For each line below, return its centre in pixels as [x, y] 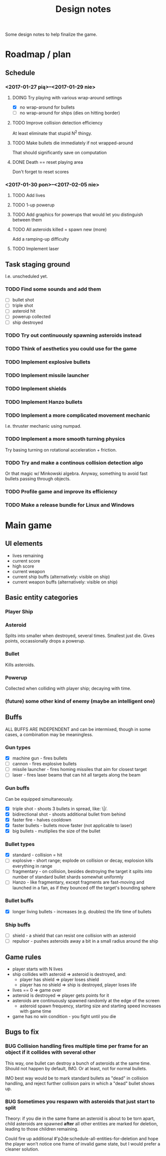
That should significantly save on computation [59, 152]
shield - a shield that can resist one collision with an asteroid [74, 936]
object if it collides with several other [51, 1052]
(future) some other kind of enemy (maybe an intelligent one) [80, 701]
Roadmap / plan [38, 54]
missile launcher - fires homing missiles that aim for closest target [80, 770]
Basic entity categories [42, 598]
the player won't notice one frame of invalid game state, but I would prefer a [83, 1144]
